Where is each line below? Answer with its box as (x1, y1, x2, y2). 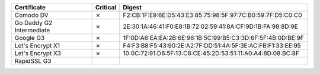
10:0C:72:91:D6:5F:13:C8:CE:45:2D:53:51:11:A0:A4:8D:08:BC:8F (123, 49, 299, 57)
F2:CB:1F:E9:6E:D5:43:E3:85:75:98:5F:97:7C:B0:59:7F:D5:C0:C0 (123, 11, 302, 19)
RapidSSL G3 (14, 57, 52, 65)
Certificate (14, 4, 46, 11)
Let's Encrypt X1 (14, 42, 60, 49)
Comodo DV (14, 11, 49, 19)
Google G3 (14, 34, 45, 42)
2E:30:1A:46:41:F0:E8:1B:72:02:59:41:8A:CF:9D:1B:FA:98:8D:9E (123, 22, 299, 31)
